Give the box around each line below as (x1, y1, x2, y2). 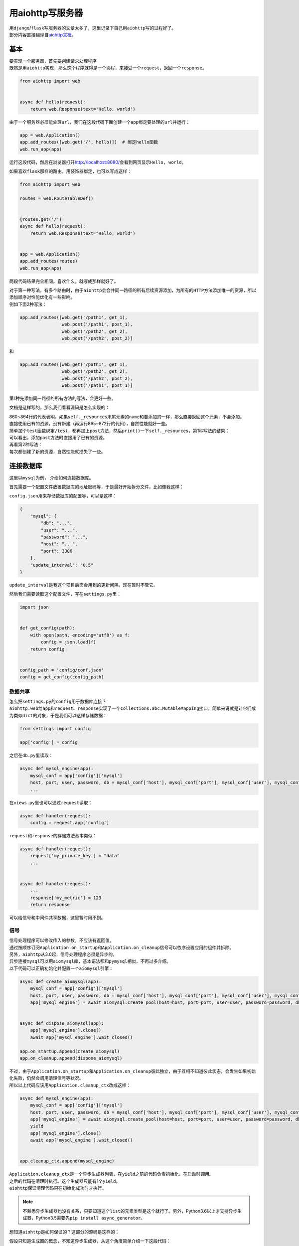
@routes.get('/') (19, 216, 62, 222)
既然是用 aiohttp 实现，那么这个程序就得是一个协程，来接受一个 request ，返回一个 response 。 (9, 65, 207, 71)
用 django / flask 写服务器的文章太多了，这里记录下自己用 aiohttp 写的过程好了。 (9, 25, 176, 31)
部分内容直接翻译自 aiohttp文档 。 (9, 31, 76, 37)
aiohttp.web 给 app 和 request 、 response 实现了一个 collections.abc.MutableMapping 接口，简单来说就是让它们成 (9, 705, 256, 711)
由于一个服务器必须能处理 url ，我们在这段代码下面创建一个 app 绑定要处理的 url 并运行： (9, 119, 190, 125)
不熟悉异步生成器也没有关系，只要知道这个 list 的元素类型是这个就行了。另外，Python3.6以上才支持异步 (22, 1208, 238, 1214)
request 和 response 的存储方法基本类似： (9, 832, 97, 838)
